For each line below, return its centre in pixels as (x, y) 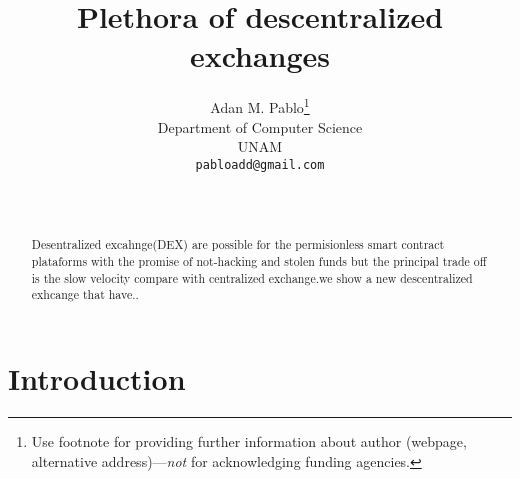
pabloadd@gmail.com (260, 164)
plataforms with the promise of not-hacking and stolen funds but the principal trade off (259, 261)
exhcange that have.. (85, 294)
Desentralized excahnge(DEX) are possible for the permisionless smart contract (238, 244)
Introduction (97, 378)
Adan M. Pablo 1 (260, 105)
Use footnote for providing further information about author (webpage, (249, 440)
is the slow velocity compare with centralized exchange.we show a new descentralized (252, 277)
